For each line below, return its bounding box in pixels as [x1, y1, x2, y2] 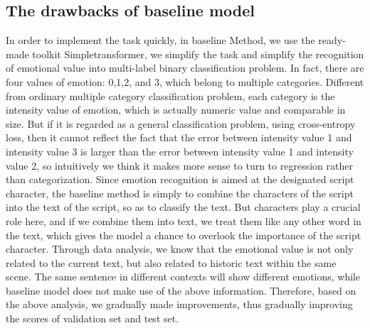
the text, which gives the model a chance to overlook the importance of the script [6, 227, 361, 242]
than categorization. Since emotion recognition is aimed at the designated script [6, 172, 354, 187]
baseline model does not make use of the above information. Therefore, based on [6, 283, 356, 297]
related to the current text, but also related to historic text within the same [6, 255, 337, 270]
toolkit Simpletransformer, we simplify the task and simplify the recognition [32, 46, 364, 61]
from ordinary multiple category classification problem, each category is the [6, 88, 335, 103]
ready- [318, 33, 346, 48]
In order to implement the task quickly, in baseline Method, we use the [6, 33, 315, 48]
